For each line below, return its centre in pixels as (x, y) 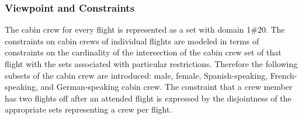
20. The (271, 29)
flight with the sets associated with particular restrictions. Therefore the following (151, 64)
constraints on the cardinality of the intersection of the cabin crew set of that (143, 52)
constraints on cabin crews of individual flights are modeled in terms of (132, 41)
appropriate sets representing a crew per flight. (88, 109)
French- (284, 75)
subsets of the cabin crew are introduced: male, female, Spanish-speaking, (136, 75)
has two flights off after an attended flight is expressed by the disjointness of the (148, 98)
